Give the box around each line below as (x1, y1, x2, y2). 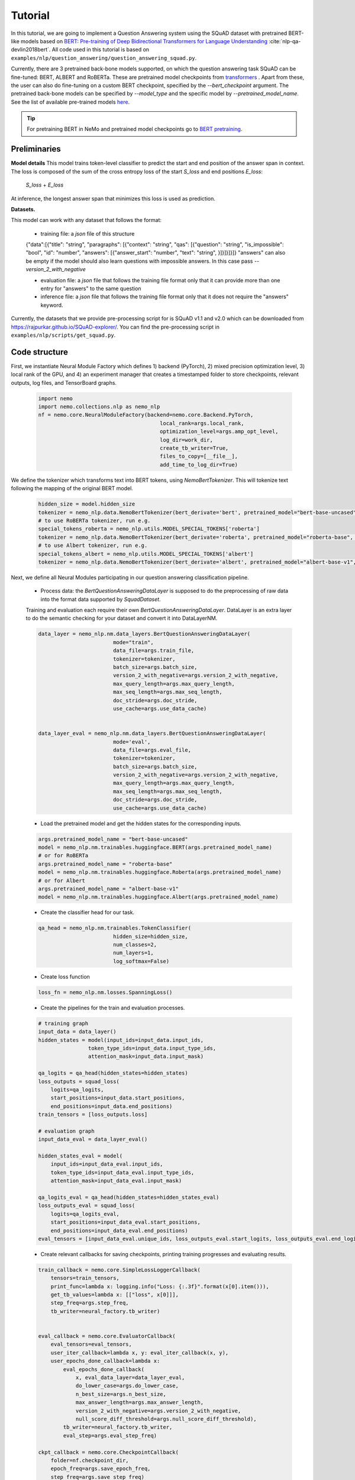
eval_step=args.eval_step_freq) (63, 1432, 157, 1439)
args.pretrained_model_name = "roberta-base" (38, 860, 173, 867)
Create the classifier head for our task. (40, 909, 135, 916)
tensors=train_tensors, (50, 1275, 120, 1282)
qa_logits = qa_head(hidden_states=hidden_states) (38, 1070, 189, 1077)
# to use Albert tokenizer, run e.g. (38, 542, 148, 549)
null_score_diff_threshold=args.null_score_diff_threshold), (75, 1415, 257, 1422)
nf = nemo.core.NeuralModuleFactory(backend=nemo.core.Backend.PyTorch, (38, 411, 254, 419)
